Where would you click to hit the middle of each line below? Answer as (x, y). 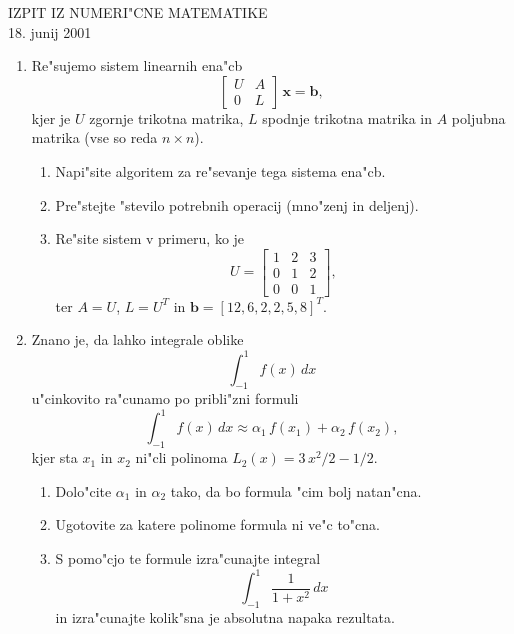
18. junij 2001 (50, 31)
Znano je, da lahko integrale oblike (137, 339)
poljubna (478, 117)
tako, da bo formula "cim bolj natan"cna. (296, 490)
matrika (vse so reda (94, 137)
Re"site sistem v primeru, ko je (150, 238)
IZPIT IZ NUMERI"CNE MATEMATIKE (138, 12)
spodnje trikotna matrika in (347, 117)
